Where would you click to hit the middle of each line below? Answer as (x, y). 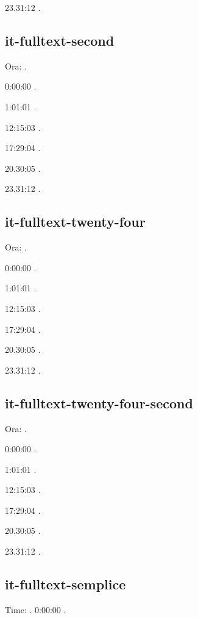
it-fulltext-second (60, 40)
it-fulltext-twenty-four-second (99, 403)
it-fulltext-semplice (65, 584)
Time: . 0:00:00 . (36, 609)
